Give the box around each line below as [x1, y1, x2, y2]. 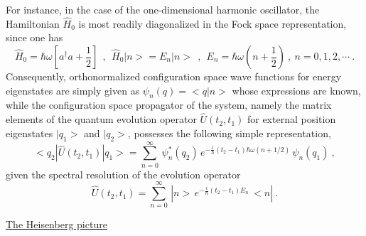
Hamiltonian [6, 16, 60, 31]
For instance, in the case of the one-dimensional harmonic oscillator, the [6, 2, 320, 16]
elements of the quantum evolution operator [6, 112, 197, 127]
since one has [6, 30, 63, 45]
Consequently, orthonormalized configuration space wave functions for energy [6, 69, 342, 83]
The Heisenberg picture [6, 217, 107, 232]
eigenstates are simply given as [6, 82, 140, 97]
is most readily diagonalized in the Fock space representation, [78, 16, 347, 31]
